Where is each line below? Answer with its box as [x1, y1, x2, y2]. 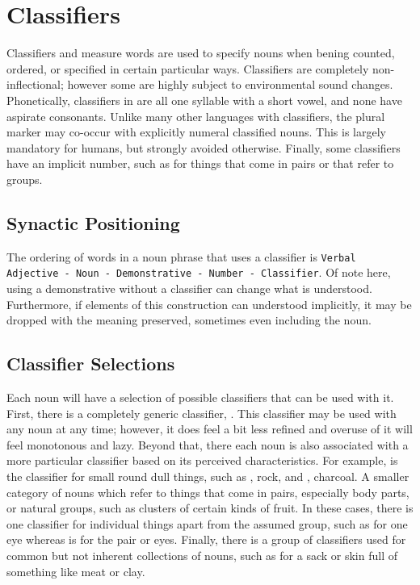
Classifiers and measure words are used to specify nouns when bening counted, [6, 44, 395, 61]
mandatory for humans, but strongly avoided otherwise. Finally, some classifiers [6, 139, 401, 156]
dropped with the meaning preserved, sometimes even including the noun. [6, 311, 372, 328]
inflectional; [6, 76, 64, 93]
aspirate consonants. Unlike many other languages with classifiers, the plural [6, 107, 385, 124]
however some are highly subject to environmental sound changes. [67, 76, 393, 93]
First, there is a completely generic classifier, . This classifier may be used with [6, 404, 397, 421]
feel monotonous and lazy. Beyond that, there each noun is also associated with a [6, 436, 409, 453]
